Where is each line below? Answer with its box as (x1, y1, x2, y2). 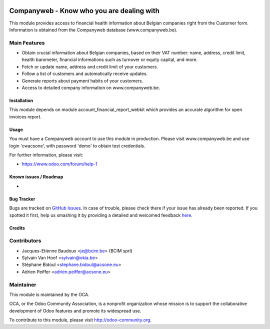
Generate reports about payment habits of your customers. (21, 77, 143, 83)
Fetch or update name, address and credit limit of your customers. (21, 63, 158, 69)
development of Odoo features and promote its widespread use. (9, 307, 141, 313)
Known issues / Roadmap (9, 174, 63, 180)
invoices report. (9, 113, 42, 119)
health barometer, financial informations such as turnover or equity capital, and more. (21, 56, 197, 62)
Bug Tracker (9, 195, 35, 202)
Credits (9, 225, 25, 231)
